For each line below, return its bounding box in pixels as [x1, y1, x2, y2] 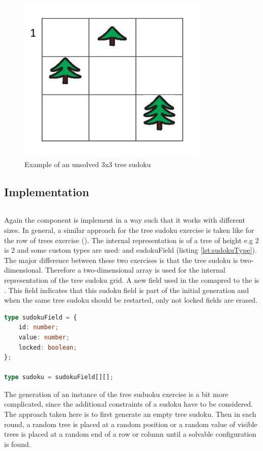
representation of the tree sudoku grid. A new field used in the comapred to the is [4, 274, 259, 285]
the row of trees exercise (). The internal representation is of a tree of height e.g [4, 234, 253, 245]
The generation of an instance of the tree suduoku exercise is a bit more [4, 388, 228, 399]
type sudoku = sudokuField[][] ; [4, 374, 113, 381]
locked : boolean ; [18, 343, 77, 351]
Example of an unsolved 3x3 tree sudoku [24, 158, 151, 169]
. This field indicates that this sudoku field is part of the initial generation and [4, 284, 249, 295]
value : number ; [18, 333, 70, 341]
